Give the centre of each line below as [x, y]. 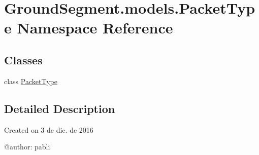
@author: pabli [27, 147]
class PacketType [31, 81]
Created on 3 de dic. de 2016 [49, 129]
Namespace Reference [95, 28]
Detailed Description [60, 108]
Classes [23, 60]
